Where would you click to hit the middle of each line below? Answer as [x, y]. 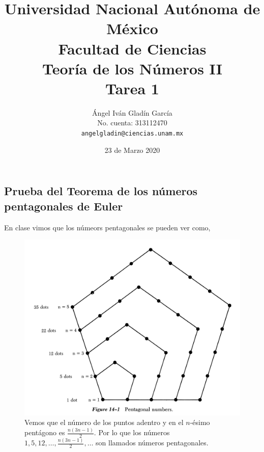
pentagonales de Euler [64, 206]
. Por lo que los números [132, 432]
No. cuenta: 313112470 [132, 123]
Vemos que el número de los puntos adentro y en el [104, 422]
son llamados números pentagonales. [152, 443]
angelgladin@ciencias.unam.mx [132, 134]
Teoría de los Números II [132, 68]
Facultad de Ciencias [132, 48]
